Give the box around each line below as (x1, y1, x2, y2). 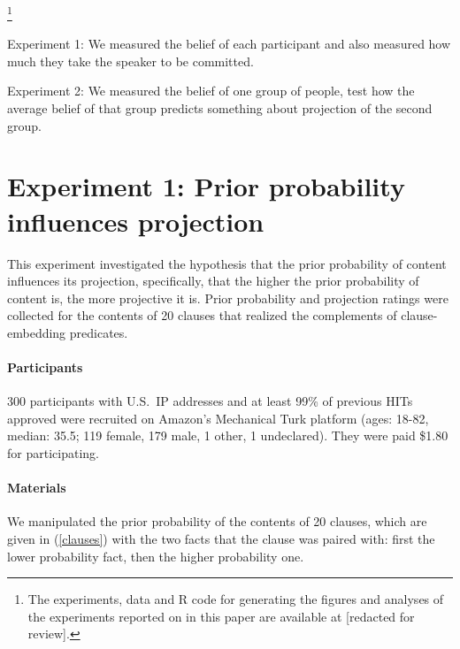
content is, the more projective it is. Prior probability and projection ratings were (7, 288, 448, 307)
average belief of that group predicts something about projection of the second (7, 99, 433, 118)
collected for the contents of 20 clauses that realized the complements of (7, 306, 397, 324)
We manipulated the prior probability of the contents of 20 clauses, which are (7, 512, 427, 531)
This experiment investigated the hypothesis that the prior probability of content (7, 254, 447, 272)
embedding (7, 323, 66, 341)
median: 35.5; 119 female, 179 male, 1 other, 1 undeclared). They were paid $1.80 (7, 426, 448, 445)
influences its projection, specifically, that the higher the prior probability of (7, 271, 419, 290)
